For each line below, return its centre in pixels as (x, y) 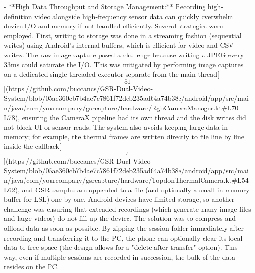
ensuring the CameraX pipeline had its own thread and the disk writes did (134, 117)
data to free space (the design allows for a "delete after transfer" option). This (121, 247)
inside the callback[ (33, 146)
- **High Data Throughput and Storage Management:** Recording (105, 6)
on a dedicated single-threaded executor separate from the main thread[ (112, 74)
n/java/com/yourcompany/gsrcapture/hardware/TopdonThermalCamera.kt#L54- (127, 180)
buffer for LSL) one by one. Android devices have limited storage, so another (119, 199)
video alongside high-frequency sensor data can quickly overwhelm (134, 16)
